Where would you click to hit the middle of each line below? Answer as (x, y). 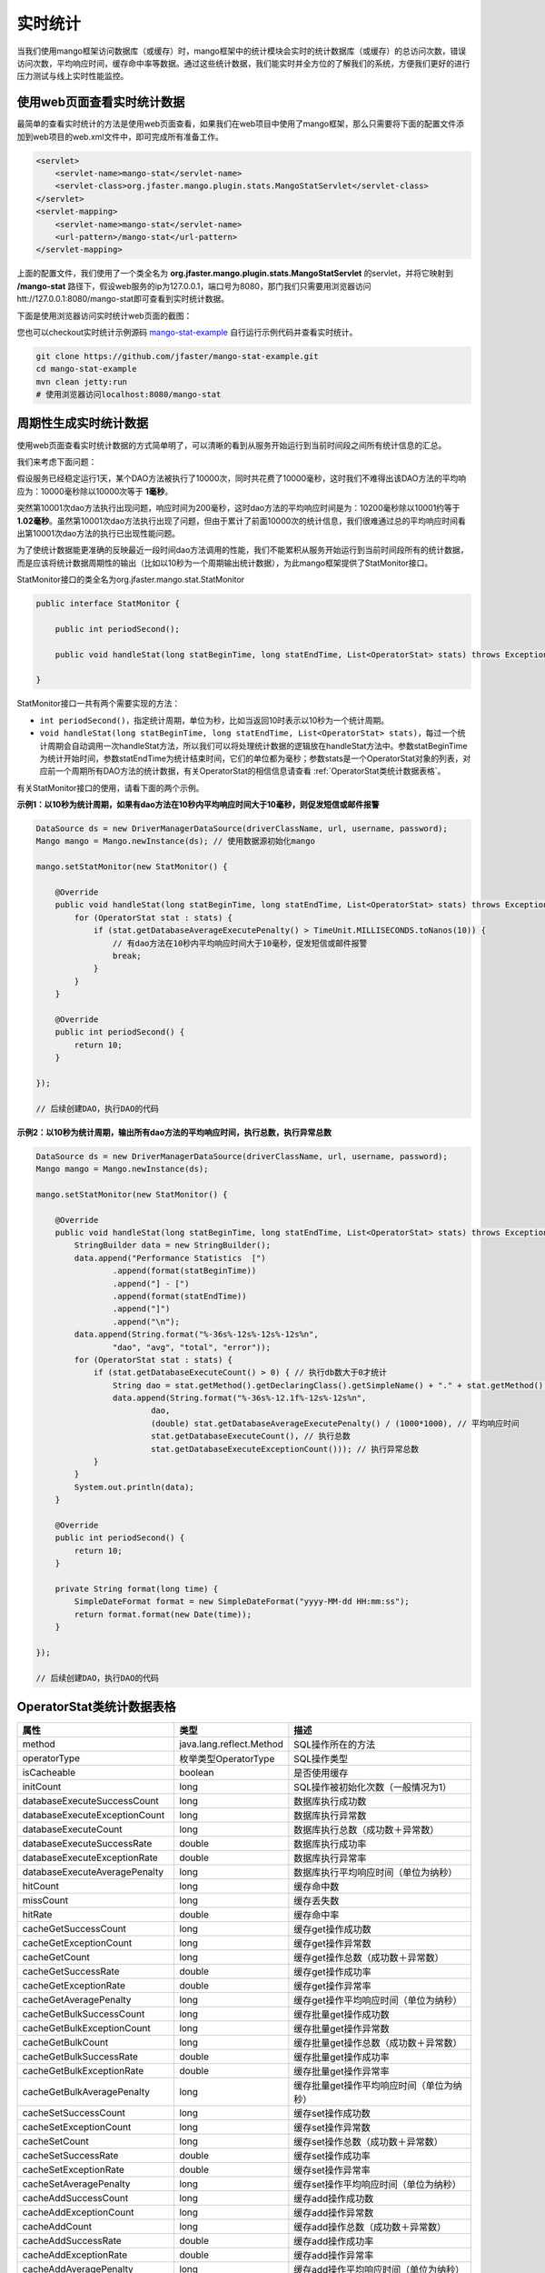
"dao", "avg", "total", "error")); (192, 1347)
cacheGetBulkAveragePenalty (86, 2092)
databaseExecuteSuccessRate (87, 1844)
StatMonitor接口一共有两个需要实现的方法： (99, 704)
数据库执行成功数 (330, 1802)
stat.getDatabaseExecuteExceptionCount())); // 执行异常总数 (285, 1449)
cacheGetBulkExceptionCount (86, 2028)
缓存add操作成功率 (334, 2241)
